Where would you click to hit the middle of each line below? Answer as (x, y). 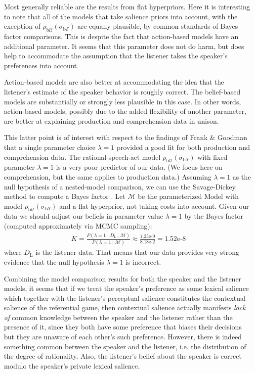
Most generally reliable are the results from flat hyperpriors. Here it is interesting (127, 6)
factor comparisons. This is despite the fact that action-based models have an (121, 36)
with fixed (212, 157)
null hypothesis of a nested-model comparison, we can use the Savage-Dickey (120, 186)
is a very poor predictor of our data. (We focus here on (139, 167)
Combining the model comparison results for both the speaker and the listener (123, 278)
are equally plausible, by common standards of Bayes (158, 26)
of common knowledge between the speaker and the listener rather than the (118, 317)
